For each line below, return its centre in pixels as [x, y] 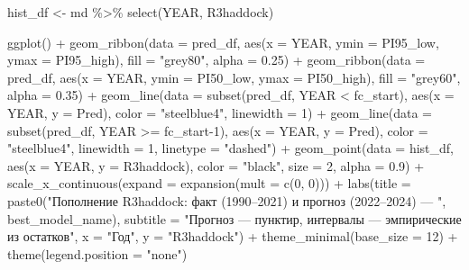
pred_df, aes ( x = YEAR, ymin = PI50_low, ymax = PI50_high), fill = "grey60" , [234, 77]
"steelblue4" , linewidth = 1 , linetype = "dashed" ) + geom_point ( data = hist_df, [231, 148]
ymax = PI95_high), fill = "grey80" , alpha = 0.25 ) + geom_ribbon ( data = [216, 60]
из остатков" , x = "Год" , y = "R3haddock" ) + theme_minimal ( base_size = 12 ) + [233, 236]
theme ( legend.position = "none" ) [97, 253]
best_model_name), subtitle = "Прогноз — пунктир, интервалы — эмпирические [234, 218]
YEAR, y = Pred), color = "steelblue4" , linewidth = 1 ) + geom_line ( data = [220, 112]
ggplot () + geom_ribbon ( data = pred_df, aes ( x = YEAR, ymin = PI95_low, [223, 42]
